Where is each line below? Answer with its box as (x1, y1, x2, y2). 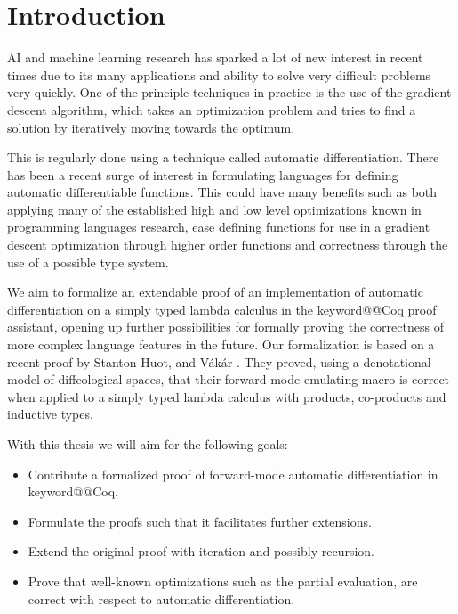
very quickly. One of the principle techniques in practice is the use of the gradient (7, 83, 452, 102)
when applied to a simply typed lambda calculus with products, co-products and (7, 387, 446, 405)
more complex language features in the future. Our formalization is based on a (7, 335, 435, 354)
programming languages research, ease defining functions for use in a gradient (7, 217, 430, 236)
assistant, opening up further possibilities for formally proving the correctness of (7, 317, 444, 336)
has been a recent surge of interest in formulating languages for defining (7, 165, 398, 184)
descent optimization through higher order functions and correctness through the (7, 235, 448, 254)
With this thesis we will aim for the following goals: (7, 435, 288, 453)
